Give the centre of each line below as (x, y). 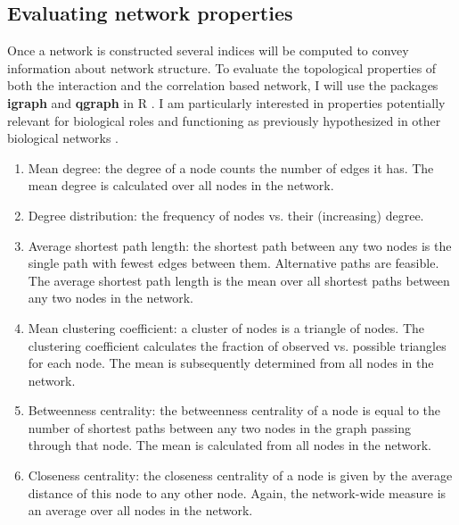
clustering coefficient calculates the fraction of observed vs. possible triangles (237, 345)
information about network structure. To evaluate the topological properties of (222, 67)
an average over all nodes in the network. (140, 510)
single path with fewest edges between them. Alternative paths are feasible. (234, 263)
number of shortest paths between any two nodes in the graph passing (219, 427)
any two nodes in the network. (111, 298)
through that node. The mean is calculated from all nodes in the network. (229, 445)
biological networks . (63, 138)
